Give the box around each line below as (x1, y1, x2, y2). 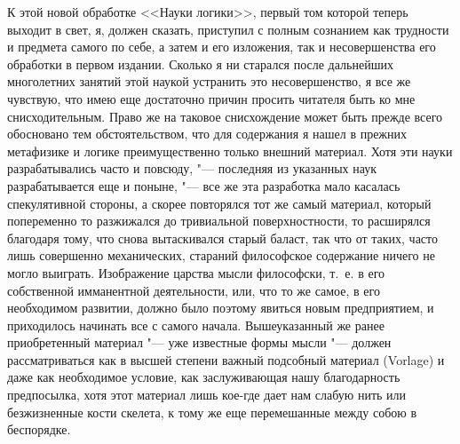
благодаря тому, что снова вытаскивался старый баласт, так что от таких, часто (7, 228, 438, 247)
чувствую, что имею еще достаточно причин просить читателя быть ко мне (7, 89, 416, 107)
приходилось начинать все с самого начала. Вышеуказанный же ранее (7, 315, 385, 334)
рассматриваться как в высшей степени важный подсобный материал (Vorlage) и (7, 350, 445, 369)
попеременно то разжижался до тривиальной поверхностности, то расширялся (7, 211, 431, 230)
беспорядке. (7, 420, 71, 439)
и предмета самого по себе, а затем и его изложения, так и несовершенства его (7, 37, 436, 56)
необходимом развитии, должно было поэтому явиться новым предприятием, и (7, 298, 434, 317)
